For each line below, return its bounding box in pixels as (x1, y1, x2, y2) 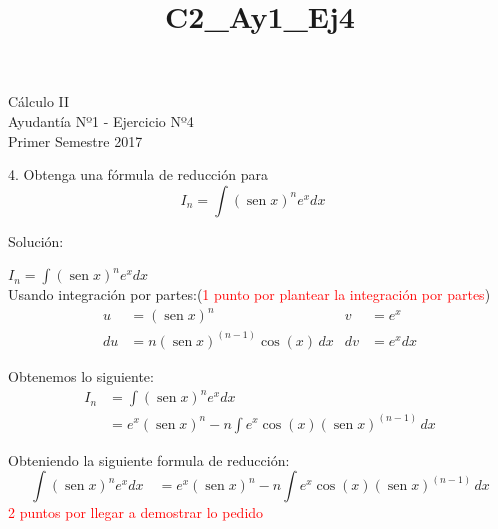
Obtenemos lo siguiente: (8, 365, 154, 386)
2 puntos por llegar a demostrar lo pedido (8, 502, 264, 523)
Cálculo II (8, 91, 70, 112)
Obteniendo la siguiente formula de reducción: (8, 449, 290, 470)
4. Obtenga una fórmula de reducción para (8, 164, 268, 185)
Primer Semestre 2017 (8, 130, 143, 151)
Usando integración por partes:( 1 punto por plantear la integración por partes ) (8, 284, 491, 305)
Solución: (8, 230, 64, 251)
